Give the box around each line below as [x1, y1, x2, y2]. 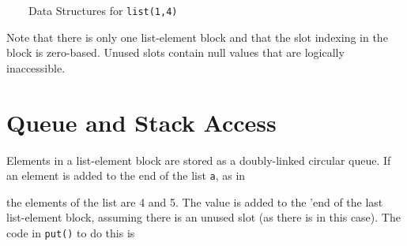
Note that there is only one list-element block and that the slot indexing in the [6, 28, 388, 45]
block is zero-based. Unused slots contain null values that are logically [6, 44, 345, 61]
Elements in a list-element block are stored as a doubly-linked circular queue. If [6, 151, 391, 168]
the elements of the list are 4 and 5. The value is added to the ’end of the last [6, 193, 383, 210]
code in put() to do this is [6, 225, 135, 240]
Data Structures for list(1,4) [28, 2, 178, 18]
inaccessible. [6, 59, 66, 76]
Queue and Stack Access [6, 106, 277, 138]
